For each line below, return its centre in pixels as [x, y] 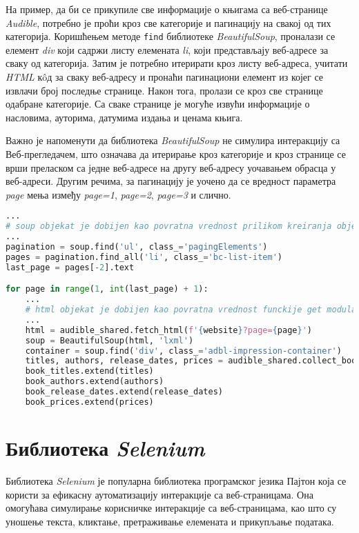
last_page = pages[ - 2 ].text [70, 267]
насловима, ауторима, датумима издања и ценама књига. [124, 117]
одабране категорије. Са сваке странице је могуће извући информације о [158, 104]
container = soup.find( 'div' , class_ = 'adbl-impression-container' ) [183, 351]
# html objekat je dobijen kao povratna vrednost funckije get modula [191, 310]
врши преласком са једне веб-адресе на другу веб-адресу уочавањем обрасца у [171, 167]
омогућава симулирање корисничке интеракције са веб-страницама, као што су [171, 508]
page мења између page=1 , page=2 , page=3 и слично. [118, 194]
